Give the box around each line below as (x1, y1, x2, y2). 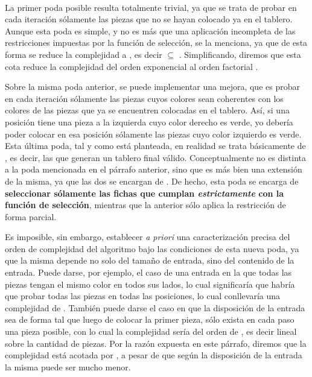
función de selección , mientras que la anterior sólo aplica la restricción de (5, 198, 286, 211)
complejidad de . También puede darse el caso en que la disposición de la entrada (5, 301, 305, 314)
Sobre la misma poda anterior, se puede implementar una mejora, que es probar (5, 80, 300, 93)
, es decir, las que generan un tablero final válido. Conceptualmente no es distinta (5, 151, 306, 163)
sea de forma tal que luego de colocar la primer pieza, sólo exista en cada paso (5, 313, 294, 326)
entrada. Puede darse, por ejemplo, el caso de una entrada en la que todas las (5, 266, 292, 279)
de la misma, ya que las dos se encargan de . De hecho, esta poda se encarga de (5, 174, 299, 187)
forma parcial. (5, 210, 57, 223)
